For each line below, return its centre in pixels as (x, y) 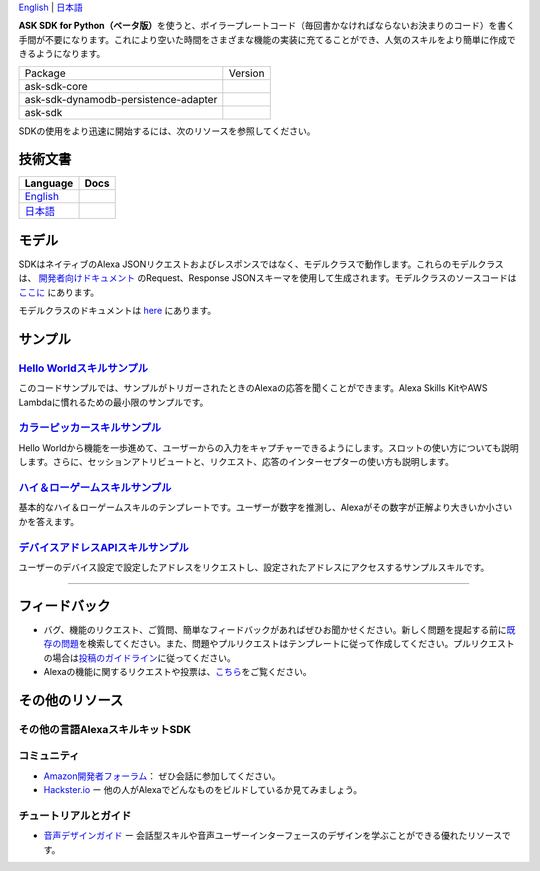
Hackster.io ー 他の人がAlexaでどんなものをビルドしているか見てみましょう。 (203, 790)
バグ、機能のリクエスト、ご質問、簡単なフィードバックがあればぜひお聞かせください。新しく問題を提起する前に (275, 629)
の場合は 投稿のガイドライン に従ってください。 (139, 657)
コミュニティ (49, 756)
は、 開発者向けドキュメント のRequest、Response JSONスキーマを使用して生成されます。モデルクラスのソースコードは (267, 278)
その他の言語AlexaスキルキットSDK (105, 729)
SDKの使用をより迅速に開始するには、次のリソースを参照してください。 (167, 131)
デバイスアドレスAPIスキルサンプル (103, 547)
